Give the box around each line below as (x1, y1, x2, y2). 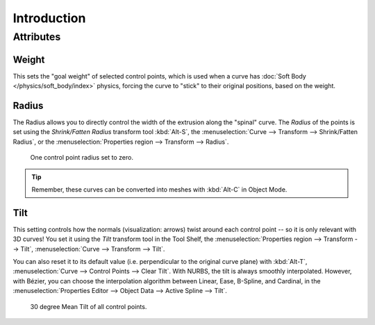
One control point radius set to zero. (30, 153, 133, 162)
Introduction (12, 10, 86, 26)
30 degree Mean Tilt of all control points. (30, 302, 147, 310)
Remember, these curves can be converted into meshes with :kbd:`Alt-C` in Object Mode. (31, 185, 287, 194)
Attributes (12, 31, 61, 43)
